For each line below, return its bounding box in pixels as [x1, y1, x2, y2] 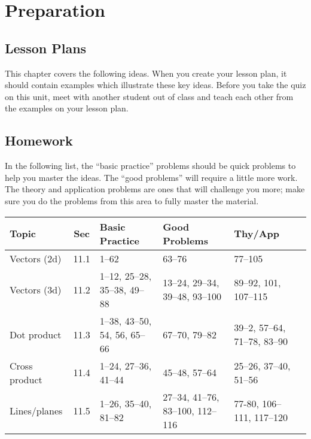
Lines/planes [10, 403, 63, 417]
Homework [5, 131, 73, 150]
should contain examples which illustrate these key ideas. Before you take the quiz [5, 78, 306, 91]
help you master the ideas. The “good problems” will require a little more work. [5, 171, 298, 183]
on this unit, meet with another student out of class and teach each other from [5, 90, 294, 102]
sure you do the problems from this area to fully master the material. [5, 194, 259, 207]
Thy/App [234, 226, 280, 241]
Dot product [10, 327, 62, 341]
